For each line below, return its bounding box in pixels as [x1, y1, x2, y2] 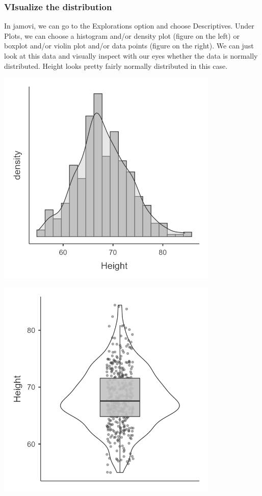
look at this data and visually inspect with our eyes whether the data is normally [4, 50, 258, 61]
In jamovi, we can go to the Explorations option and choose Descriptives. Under [4, 20, 254, 31]
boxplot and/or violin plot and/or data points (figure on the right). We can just [4, 40, 254, 51]
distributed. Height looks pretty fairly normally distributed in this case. [4, 60, 228, 71]
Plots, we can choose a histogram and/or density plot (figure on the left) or [4, 30, 240, 41]
